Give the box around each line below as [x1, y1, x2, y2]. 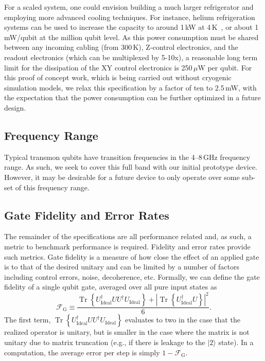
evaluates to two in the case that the [125, 314, 240, 325]
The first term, [4, 314, 51, 325]
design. [4, 102, 26, 113]
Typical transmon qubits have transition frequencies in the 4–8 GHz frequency [4, 151, 251, 162]
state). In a [218, 337, 254, 347]
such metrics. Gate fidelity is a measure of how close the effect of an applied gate [4, 251, 259, 262]
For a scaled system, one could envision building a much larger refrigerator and [4, 2, 254, 12]
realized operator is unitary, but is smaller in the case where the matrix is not [4, 327, 250, 337]
